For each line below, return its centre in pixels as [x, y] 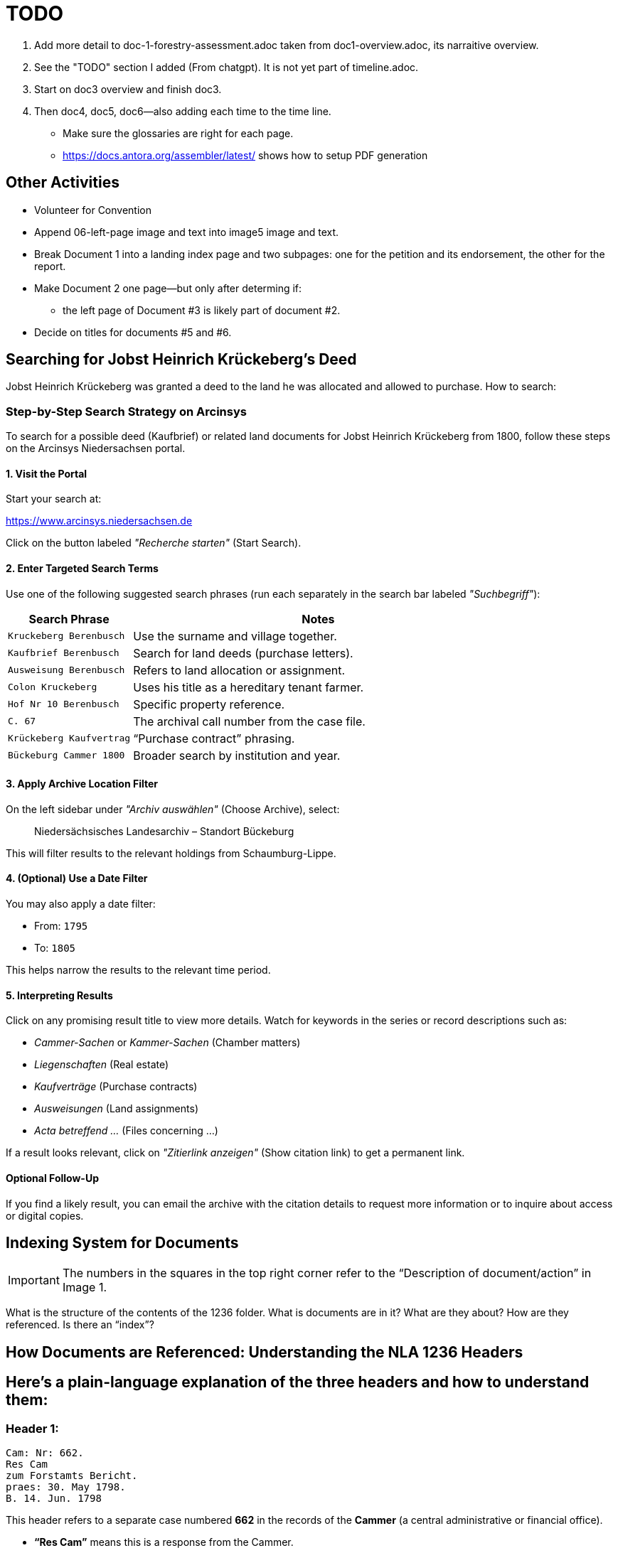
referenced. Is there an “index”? [80, 1325]
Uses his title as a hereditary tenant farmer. [249, 687]
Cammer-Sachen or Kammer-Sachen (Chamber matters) [167, 1043]
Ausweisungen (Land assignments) [116, 1109]
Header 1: [32, 1428]
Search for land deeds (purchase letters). [243, 653]
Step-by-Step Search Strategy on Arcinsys [126, 411]
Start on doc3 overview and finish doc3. [128, 89]
